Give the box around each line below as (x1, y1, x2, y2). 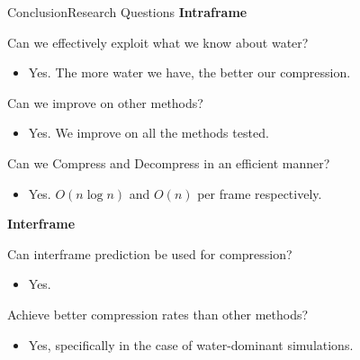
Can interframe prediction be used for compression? (7, 244, 292, 263)
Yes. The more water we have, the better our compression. (28, 63, 351, 82)
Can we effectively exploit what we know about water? (7, 32, 309, 51)
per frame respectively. (197, 184, 322, 202)
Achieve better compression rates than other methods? (7, 304, 309, 323)
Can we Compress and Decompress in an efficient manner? (7, 153, 330, 172)
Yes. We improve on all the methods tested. (28, 123, 269, 142)
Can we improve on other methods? (7, 93, 203, 112)
